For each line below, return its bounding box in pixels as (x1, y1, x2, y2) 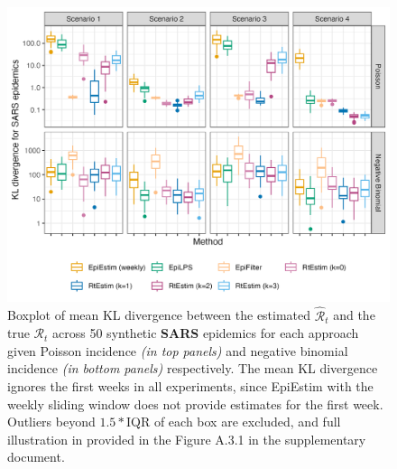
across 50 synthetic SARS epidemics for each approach (52, 324, 359, 342)
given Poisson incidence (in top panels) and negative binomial (7, 341, 348, 360)
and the (333, 305, 375, 324)
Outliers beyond (7, 412, 96, 431)
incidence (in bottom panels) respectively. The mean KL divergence (7, 359, 378, 378)
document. (7, 447, 65, 466)
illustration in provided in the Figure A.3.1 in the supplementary (7, 429, 366, 448)
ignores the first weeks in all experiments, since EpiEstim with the (7, 377, 374, 396)
